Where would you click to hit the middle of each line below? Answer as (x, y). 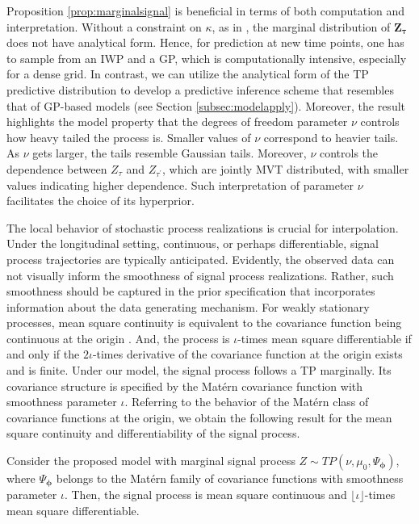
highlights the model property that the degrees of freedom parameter (177, 122)
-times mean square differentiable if (325, 338)
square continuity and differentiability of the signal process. (153, 433)
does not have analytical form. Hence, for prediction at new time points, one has (205, 42)
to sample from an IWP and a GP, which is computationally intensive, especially (207, 58)
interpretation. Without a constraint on (104, 26)
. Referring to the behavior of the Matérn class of (247, 402)
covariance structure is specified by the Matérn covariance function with (185, 386)
